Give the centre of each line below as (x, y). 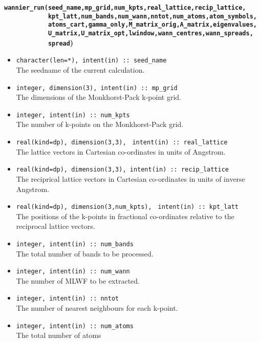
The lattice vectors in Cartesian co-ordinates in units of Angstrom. (121, 151)
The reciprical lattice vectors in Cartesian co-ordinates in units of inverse (131, 178)
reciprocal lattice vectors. (56, 226)
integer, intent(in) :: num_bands (75, 244)
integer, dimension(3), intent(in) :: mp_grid (97, 88)
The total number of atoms (59, 335)
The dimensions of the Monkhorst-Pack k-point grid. (99, 97)
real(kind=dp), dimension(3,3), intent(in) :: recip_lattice (123, 170)
